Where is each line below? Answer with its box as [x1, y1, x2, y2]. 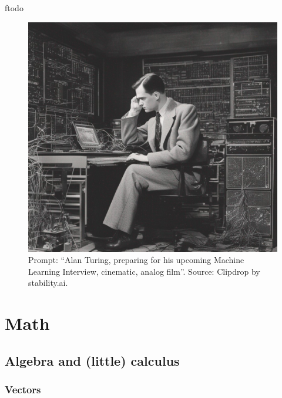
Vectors [5, 382, 41, 397]
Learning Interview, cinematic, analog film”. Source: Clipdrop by [28, 265, 260, 277]
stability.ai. [28, 276, 68, 289]
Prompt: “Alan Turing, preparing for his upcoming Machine [28, 254, 244, 266]
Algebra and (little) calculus [5, 351, 180, 369]
